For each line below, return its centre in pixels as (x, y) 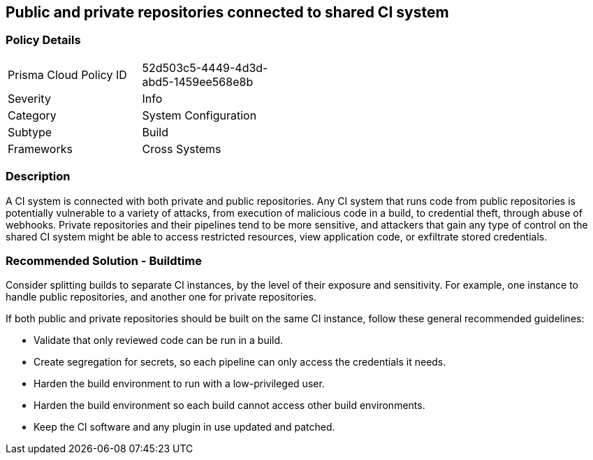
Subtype (30, 132)
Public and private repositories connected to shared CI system (227, 12)
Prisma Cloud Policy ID (67, 74)
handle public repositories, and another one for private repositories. (161, 297)
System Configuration (199, 115)
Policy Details (43, 40)
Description (38, 177)
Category (32, 115)
